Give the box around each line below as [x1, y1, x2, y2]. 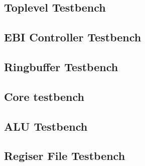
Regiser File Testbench [4, 148, 125, 163]
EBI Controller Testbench [4, 29, 141, 45]
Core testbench [4, 88, 85, 104]
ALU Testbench [4, 118, 88, 134]
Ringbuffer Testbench [4, 59, 118, 74]
